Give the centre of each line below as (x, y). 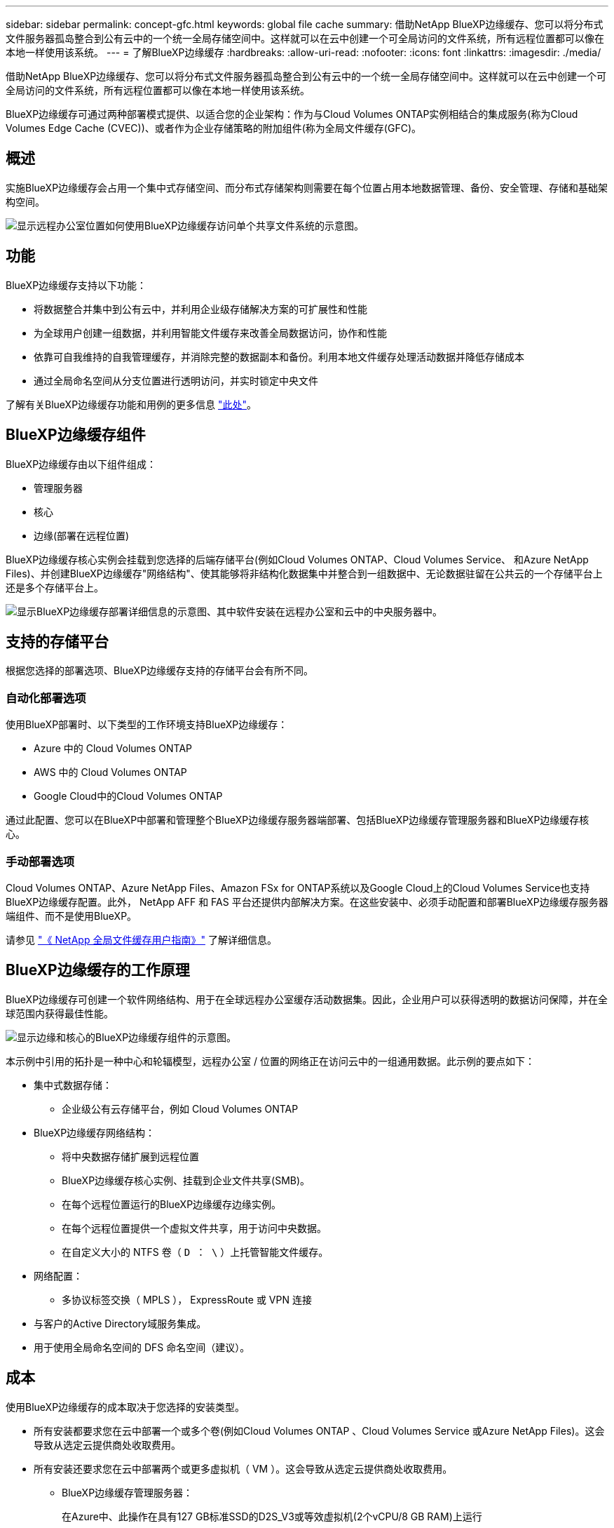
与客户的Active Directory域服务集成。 (120, 1323)
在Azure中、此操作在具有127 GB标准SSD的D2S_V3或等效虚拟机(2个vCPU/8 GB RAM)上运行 (272, 1516)
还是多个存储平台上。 (55, 587)
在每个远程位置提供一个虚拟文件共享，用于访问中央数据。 (194, 1228)
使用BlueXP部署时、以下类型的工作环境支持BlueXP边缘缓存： (147, 725)
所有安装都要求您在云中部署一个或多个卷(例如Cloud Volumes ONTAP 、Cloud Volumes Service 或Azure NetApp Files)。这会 (319, 1430)
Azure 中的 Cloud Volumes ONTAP (113, 749)
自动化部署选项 (46, 698)
